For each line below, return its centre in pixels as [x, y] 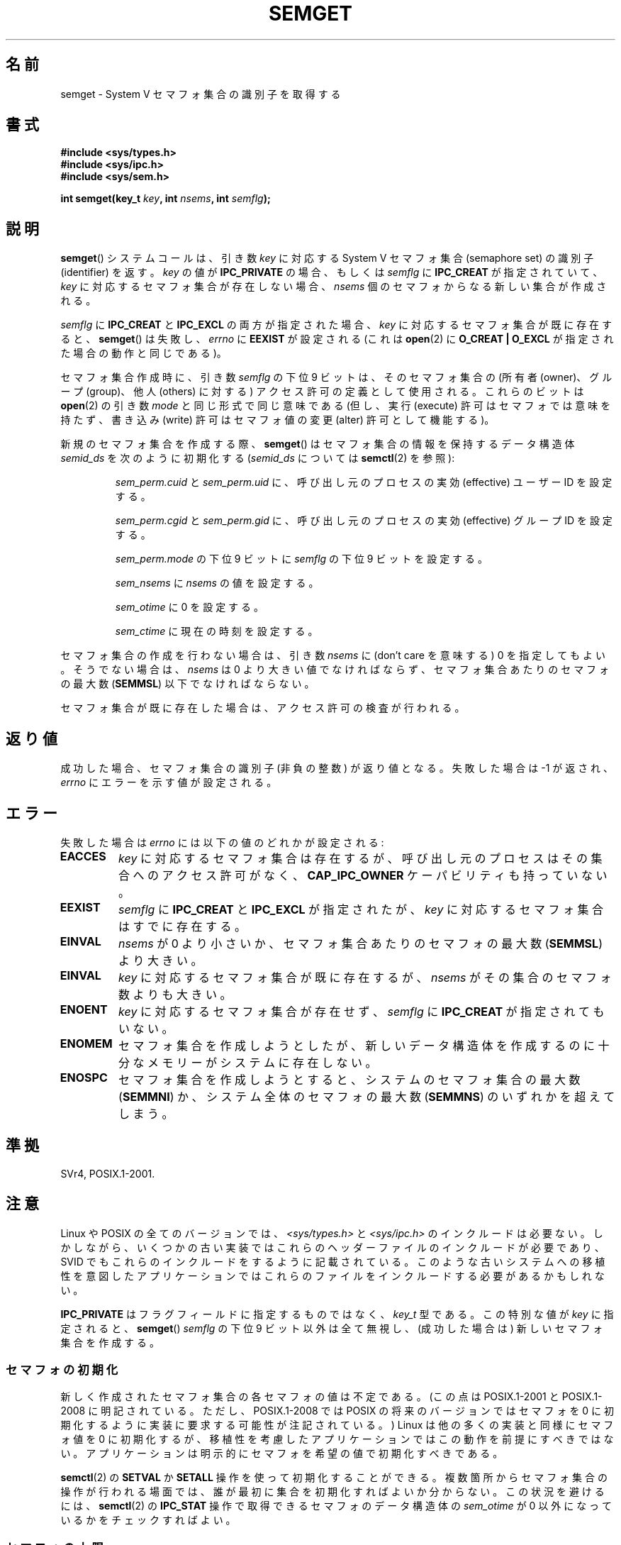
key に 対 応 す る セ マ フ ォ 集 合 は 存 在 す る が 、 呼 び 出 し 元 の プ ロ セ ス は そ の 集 [360, 858]
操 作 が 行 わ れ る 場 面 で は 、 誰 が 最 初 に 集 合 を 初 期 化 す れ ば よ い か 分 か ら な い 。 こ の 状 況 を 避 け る [332, 1492]
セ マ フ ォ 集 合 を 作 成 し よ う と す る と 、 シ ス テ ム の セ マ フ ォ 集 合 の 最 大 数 [349, 1079]
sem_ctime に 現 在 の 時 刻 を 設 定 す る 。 [217, 631]
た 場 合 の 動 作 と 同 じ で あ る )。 [144, 353]
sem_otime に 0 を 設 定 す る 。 [189, 607]
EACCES [83, 856]
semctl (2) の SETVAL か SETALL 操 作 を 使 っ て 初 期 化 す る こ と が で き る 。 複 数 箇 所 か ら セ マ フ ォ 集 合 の [334, 1478]
